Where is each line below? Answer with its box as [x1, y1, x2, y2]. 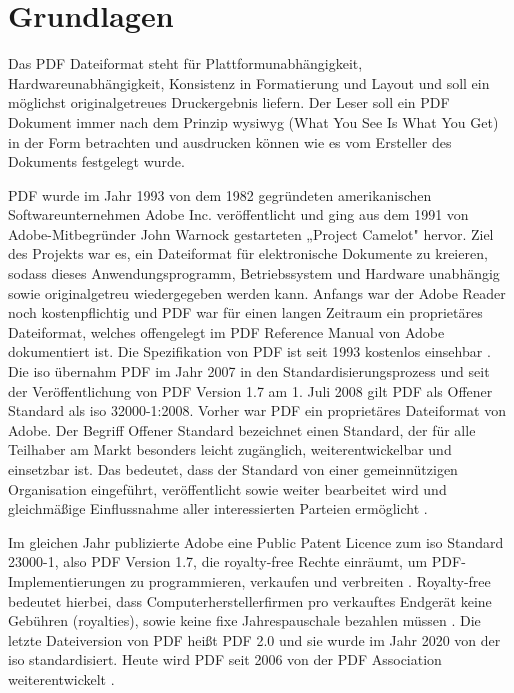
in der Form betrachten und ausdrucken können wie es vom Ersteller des [8, 131, 452, 152]
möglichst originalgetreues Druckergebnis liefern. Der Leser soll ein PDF [8, 92, 450, 113]
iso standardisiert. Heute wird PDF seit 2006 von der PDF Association [8, 649, 442, 670]
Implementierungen [8, 570, 126, 591]
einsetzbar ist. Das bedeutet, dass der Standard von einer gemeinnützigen [8, 459, 458, 479]
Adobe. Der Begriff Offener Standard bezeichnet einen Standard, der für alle [8, 419, 476, 440]
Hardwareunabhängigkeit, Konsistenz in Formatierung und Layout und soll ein [8, 72, 490, 93]
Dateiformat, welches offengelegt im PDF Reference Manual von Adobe [8, 321, 445, 342]
